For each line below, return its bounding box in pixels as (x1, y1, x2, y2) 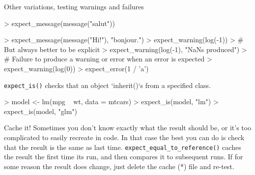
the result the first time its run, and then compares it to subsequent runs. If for (4, 151, 243, 162)
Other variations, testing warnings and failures (4, 1, 144, 11)
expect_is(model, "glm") (4, 106, 77, 116)
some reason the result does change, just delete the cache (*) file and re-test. (4, 161, 234, 171)
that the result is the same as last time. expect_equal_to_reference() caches (4, 142, 241, 152)
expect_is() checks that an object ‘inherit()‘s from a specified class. (4, 80, 211, 90)
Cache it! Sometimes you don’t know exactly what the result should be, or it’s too (4, 122, 252, 133)
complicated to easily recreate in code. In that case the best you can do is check (4, 132, 245, 142)
